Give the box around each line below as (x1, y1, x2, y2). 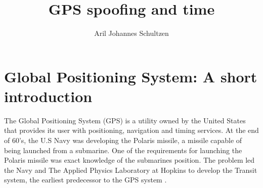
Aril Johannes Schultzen (94, 28, 169, 38)
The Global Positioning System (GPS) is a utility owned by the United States (4, 115, 246, 125)
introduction (4, 85, 93, 106)
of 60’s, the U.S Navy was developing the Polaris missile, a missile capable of (4, 135, 242, 146)
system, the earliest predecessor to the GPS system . (4, 174, 167, 185)
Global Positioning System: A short (4, 66, 257, 86)
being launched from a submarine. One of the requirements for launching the (4, 145, 242, 155)
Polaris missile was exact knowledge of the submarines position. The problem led (4, 155, 255, 165)
